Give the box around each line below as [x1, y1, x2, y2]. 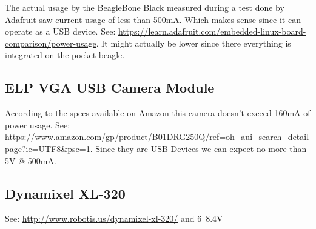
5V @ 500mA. [5, 154, 56, 167]
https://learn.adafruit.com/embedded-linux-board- [118, 25, 306, 38]
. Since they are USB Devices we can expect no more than [90, 142, 307, 154]
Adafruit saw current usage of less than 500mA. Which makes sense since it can [5, 13, 301, 25]
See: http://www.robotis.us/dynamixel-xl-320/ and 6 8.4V [5, 212, 223, 225]
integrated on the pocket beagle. [5, 48, 125, 61]
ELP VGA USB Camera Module [5, 78, 215, 97]
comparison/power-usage [5, 36, 96, 49]
